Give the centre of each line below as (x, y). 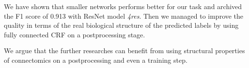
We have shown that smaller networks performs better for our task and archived (123, 6)
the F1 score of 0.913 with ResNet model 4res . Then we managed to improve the (124, 16)
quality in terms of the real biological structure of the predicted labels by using (121, 25)
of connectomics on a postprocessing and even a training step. (96, 60)
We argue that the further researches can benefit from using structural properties (124, 51)
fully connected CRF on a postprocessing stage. (75, 34)
